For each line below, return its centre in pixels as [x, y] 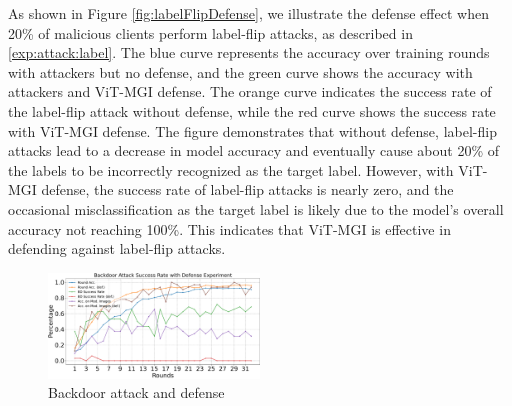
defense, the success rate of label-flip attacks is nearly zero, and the [247, 189]
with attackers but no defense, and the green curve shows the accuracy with [240, 71]
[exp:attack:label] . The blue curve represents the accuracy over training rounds [249, 52]
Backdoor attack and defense [136, 392]
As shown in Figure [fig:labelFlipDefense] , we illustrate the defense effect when [248, 13]
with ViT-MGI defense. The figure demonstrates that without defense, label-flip [252, 130]
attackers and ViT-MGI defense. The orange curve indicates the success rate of [250, 91]
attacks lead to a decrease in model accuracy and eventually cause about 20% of [254, 150]
